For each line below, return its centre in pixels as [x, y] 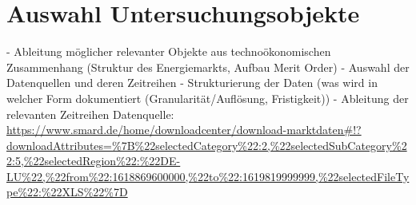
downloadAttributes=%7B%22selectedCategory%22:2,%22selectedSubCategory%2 [207, 145]
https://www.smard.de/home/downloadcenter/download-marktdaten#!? [184, 130]
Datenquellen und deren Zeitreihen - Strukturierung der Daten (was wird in [192, 83]
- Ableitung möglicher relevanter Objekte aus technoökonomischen [169, 51]
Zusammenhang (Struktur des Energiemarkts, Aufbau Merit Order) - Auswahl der [208, 67]
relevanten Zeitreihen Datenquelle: [90, 114]
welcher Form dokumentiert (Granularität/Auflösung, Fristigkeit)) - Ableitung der [208, 98]
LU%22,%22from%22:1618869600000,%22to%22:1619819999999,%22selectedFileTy [208, 176]
